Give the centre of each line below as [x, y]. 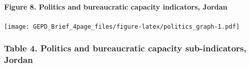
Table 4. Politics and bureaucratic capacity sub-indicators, [125, 48]
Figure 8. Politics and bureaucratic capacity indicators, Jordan [116, 6]
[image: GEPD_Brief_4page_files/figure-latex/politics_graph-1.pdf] [122, 26]
